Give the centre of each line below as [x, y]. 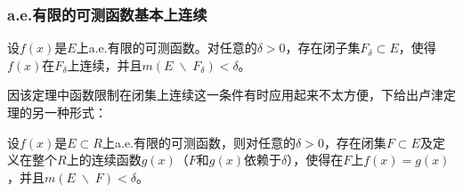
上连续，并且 [105, 64]
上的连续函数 [104, 160]
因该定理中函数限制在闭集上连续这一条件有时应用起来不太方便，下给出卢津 [225, 95]
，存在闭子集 [323, 48]
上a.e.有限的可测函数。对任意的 [167, 48]
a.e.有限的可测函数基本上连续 [107, 14]
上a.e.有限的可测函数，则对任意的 [199, 142]
